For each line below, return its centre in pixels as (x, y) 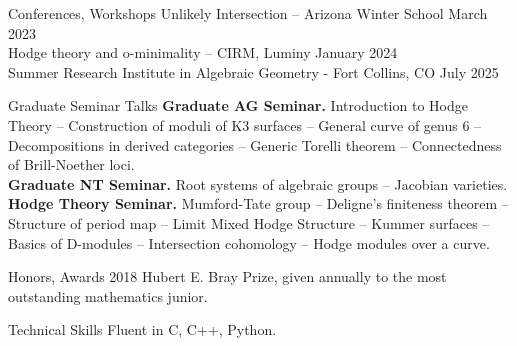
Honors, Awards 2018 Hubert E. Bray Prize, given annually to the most (227, 276)
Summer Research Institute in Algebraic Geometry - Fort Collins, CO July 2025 (253, 71)
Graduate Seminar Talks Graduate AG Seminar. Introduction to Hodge (238, 105)
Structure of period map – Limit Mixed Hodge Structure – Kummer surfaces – (249, 222)
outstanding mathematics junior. (108, 295)
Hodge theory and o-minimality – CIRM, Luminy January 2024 (203, 52)
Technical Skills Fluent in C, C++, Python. (142, 329)
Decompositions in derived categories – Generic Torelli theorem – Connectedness (255, 144)
